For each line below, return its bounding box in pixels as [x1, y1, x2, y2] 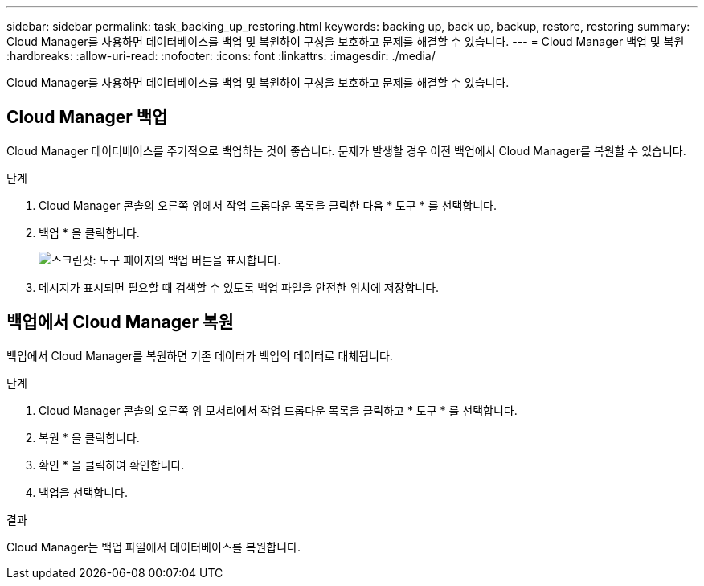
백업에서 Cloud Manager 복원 [6, 312, 234, 333]
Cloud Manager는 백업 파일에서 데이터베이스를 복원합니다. [6, 539, 301, 554]
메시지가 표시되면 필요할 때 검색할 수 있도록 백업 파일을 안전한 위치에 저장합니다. [39, 280, 440, 294]
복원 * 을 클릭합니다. [39, 430, 140, 445]
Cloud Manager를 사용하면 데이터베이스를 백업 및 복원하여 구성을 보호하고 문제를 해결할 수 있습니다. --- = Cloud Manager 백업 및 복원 [6, 35, 685, 48]
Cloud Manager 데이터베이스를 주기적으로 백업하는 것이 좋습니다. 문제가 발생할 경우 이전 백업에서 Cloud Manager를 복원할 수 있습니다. [6, 143, 686, 158]
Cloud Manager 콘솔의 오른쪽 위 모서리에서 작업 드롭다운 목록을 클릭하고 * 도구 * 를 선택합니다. [39, 403, 518, 417]
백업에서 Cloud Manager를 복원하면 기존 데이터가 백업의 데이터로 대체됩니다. [6, 348, 393, 363]
